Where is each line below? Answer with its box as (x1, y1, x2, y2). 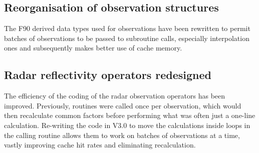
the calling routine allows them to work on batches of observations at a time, (4, 129, 240, 140)
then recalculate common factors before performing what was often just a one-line (4, 110, 255, 120)
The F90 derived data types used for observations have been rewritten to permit (4, 23, 250, 33)
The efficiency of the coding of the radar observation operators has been (4, 90, 225, 101)
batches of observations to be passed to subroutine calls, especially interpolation (4, 32, 249, 43)
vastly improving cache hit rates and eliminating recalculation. (4, 139, 196, 150)
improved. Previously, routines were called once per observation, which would (4, 100, 241, 110)
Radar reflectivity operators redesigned (4, 67, 211, 82)
